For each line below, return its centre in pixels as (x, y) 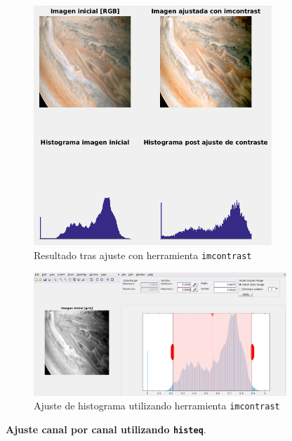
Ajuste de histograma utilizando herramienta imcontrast (157, 406)
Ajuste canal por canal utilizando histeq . (106, 429)
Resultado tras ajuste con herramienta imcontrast (143, 255)
